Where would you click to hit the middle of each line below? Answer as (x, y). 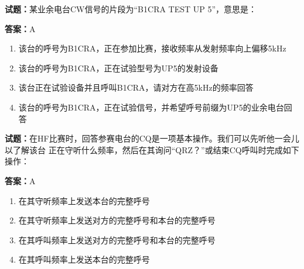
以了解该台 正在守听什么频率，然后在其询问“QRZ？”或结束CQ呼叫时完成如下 (152, 149)
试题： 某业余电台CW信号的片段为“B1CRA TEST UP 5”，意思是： (131, 9)
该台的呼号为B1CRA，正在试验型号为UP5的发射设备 (118, 68)
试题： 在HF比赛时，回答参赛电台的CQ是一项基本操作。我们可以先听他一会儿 (152, 138)
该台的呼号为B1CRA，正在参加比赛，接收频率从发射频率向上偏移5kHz (152, 48)
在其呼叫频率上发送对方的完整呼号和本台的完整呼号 (117, 239)
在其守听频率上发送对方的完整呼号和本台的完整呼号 (117, 220)
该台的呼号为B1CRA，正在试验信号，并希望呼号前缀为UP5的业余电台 (151, 107)
